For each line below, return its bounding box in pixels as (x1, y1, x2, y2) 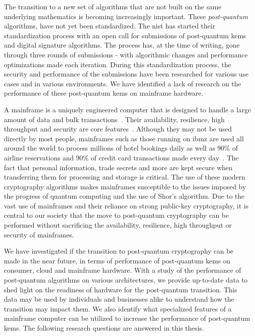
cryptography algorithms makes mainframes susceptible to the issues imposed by (4, 181, 246, 191)
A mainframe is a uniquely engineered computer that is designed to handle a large (4, 104, 251, 114)
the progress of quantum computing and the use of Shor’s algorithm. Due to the (4, 191, 245, 201)
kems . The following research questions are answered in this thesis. (4, 323, 204, 333)
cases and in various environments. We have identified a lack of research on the (4, 78, 241, 88)
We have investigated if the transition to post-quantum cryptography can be (4, 246, 233, 256)
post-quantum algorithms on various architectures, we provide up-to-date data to (4, 275, 248, 285)
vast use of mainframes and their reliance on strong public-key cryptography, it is (4, 200, 249, 210)
